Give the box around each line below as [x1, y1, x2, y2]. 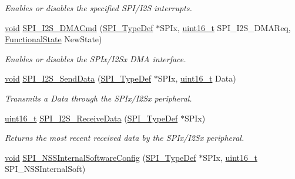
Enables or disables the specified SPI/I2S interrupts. [5, 2, 192, 13]
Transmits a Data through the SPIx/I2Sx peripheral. [5, 92, 192, 104]
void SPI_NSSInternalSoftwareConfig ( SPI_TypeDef [5, 151, 196, 163]
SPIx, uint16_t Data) [157, 72, 236, 85]
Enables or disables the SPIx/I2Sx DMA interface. [5, 52, 186, 65]
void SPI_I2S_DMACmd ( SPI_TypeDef [5, 21, 153, 33]
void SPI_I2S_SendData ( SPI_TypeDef [5, 72, 151, 85]
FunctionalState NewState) [5, 33, 102, 45]
